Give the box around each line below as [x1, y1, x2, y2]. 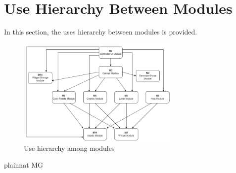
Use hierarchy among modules [24, 143, 115, 153]
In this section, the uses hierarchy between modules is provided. [4, 27, 197, 37]
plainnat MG [4, 160, 44, 170]
